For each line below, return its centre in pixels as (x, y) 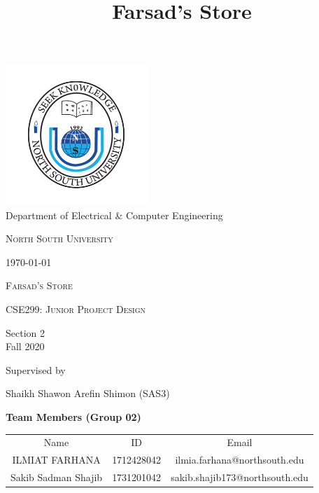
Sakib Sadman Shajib (57, 477)
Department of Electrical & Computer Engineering (114, 215)
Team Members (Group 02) (73, 416)
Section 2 (25, 332)
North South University (59, 238)
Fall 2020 (25, 346)
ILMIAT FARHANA (56, 460)
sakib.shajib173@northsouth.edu (240, 477)
